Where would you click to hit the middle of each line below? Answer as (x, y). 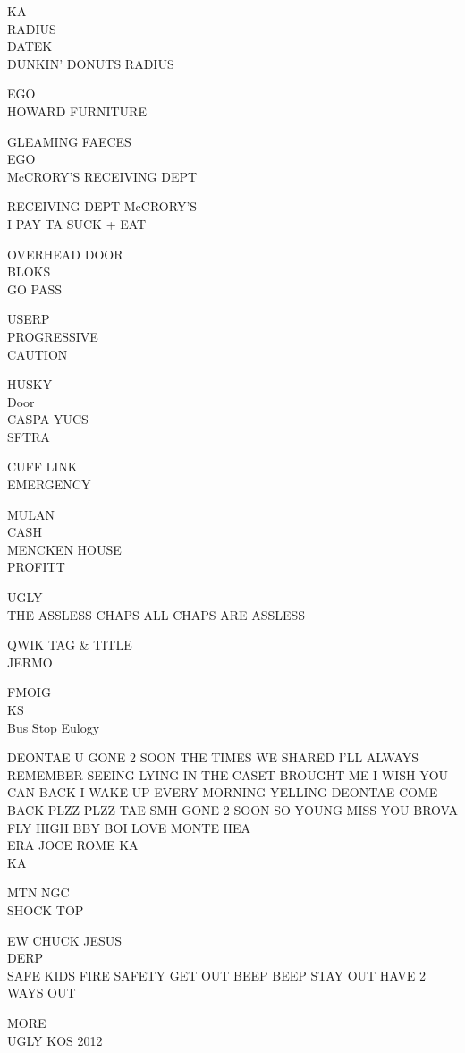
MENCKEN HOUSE (64, 549)
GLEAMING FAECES (69, 141)
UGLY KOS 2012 (55, 1040)
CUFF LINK (42, 467)
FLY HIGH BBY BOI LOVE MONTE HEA (129, 827)
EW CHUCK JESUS (65, 940)
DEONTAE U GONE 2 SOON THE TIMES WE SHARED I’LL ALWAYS (213, 757)
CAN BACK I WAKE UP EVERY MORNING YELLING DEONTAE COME (223, 792)
